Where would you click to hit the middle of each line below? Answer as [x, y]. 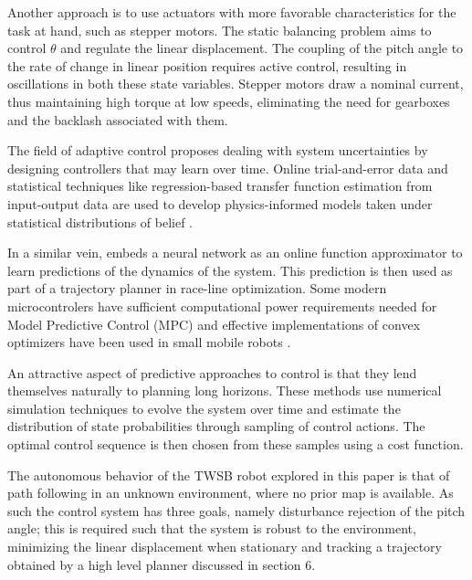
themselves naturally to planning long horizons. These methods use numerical [225, 390]
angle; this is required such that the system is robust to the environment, [212, 528]
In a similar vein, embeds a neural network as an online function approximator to [235, 253]
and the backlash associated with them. [118, 119]
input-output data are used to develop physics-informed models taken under [220, 203]
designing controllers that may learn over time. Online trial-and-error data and [228, 168]
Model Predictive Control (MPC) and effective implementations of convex [214, 324]
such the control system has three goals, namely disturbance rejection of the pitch [236, 510]
